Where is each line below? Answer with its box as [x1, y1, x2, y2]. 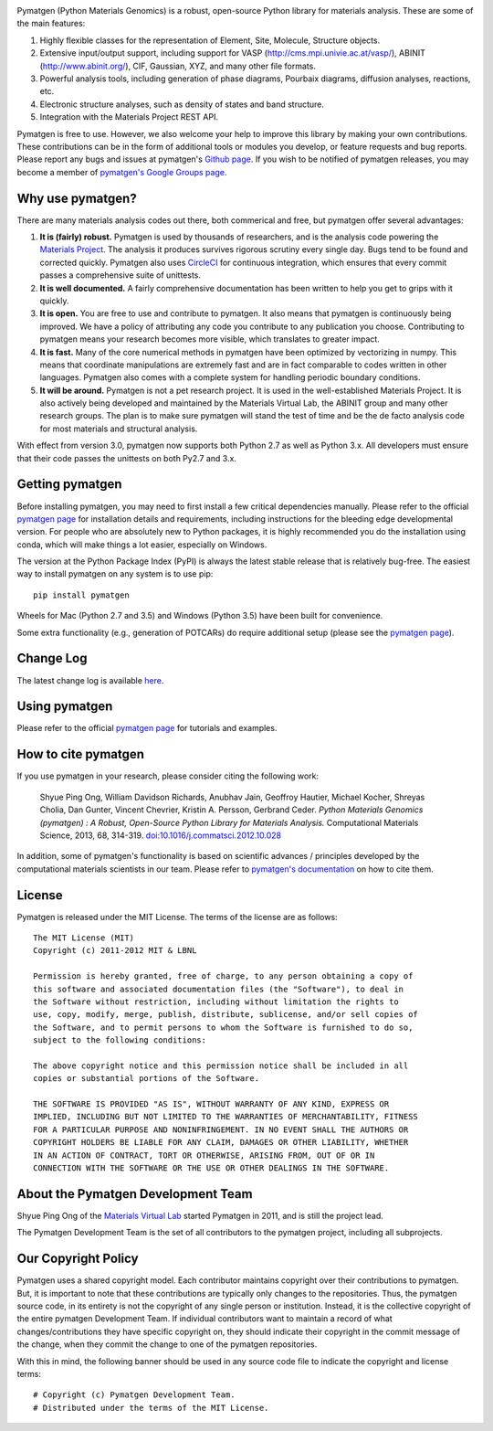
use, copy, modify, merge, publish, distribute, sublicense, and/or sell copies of [33, 1010, 419, 1020]
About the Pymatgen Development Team [16, 1186, 253, 1202]
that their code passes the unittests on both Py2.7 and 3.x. [16, 452, 237, 463]
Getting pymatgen [16, 476, 122, 493]
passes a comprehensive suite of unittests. [39, 270, 201, 281]
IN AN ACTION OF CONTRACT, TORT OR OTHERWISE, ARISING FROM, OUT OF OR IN [33, 1150, 375, 1161]
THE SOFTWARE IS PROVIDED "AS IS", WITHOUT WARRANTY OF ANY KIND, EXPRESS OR [33, 1099, 390, 1109]
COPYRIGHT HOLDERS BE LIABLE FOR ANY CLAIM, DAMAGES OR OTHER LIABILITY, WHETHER [33, 1138, 409, 1148]
